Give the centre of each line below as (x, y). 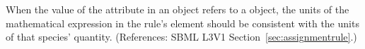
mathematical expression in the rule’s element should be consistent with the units (182, 23)
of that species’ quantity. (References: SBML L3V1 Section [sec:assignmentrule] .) (181, 37)
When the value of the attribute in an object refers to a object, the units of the (178, 9)
